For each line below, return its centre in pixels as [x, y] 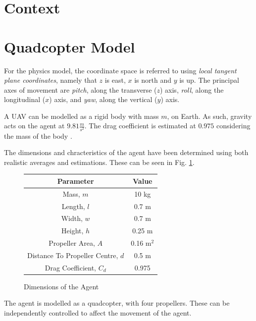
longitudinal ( [25, 99]
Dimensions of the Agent [61, 286]
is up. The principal [209, 80]
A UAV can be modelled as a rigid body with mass [81, 116]
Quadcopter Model [70, 46]
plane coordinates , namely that [51, 80]
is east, [115, 80]
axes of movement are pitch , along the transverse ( [80, 89]
